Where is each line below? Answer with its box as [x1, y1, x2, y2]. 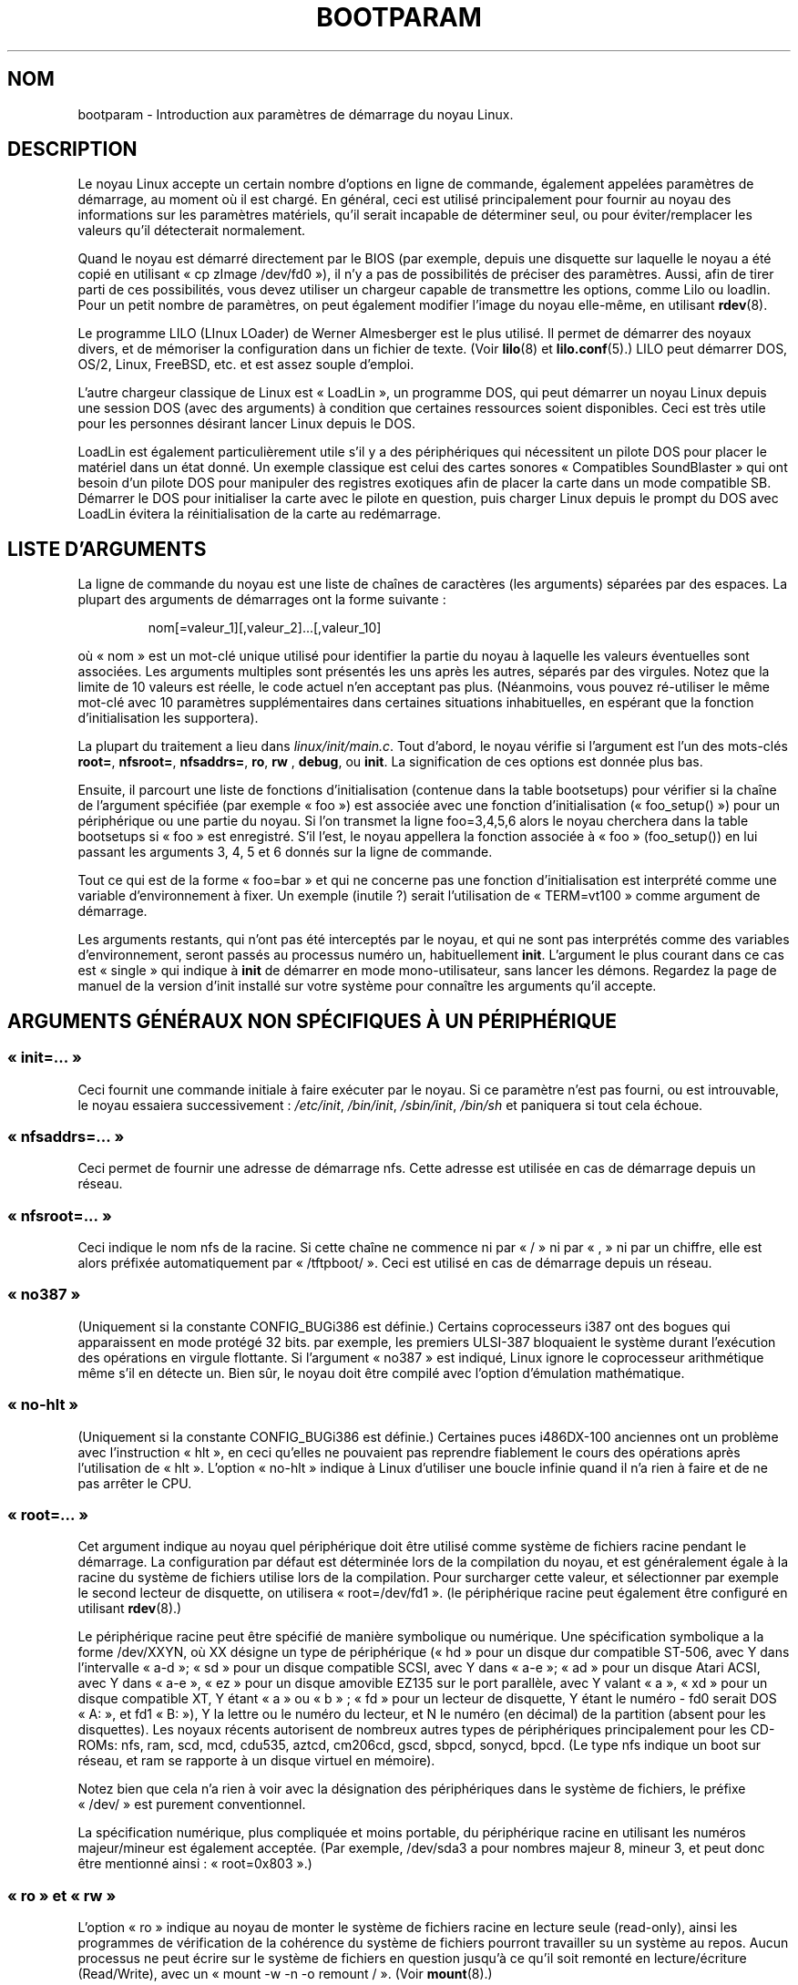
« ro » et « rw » [7, 1886, 117, 1905]
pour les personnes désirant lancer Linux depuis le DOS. [77, 416, 415, 432]
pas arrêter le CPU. [77, 1475, 192, 1491]
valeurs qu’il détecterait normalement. [77, 222, 306, 239]
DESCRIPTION [7, 138, 138, 161]
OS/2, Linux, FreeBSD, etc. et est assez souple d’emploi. [77, 356, 414, 373]
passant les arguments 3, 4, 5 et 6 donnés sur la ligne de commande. [77, 844, 493, 860]
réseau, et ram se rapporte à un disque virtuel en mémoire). [77, 1753, 435, 1769]
